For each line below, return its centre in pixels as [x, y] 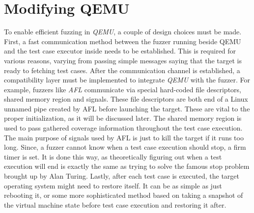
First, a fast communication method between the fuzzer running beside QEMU [123, 41]
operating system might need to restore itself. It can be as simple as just [113, 185]
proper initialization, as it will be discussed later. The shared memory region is [123, 118]
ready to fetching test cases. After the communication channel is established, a [122, 70]
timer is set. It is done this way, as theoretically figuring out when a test [113, 156]
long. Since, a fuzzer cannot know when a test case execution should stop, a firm [125, 147]
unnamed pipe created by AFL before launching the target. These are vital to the [127, 108]
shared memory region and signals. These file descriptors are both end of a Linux [126, 99]
